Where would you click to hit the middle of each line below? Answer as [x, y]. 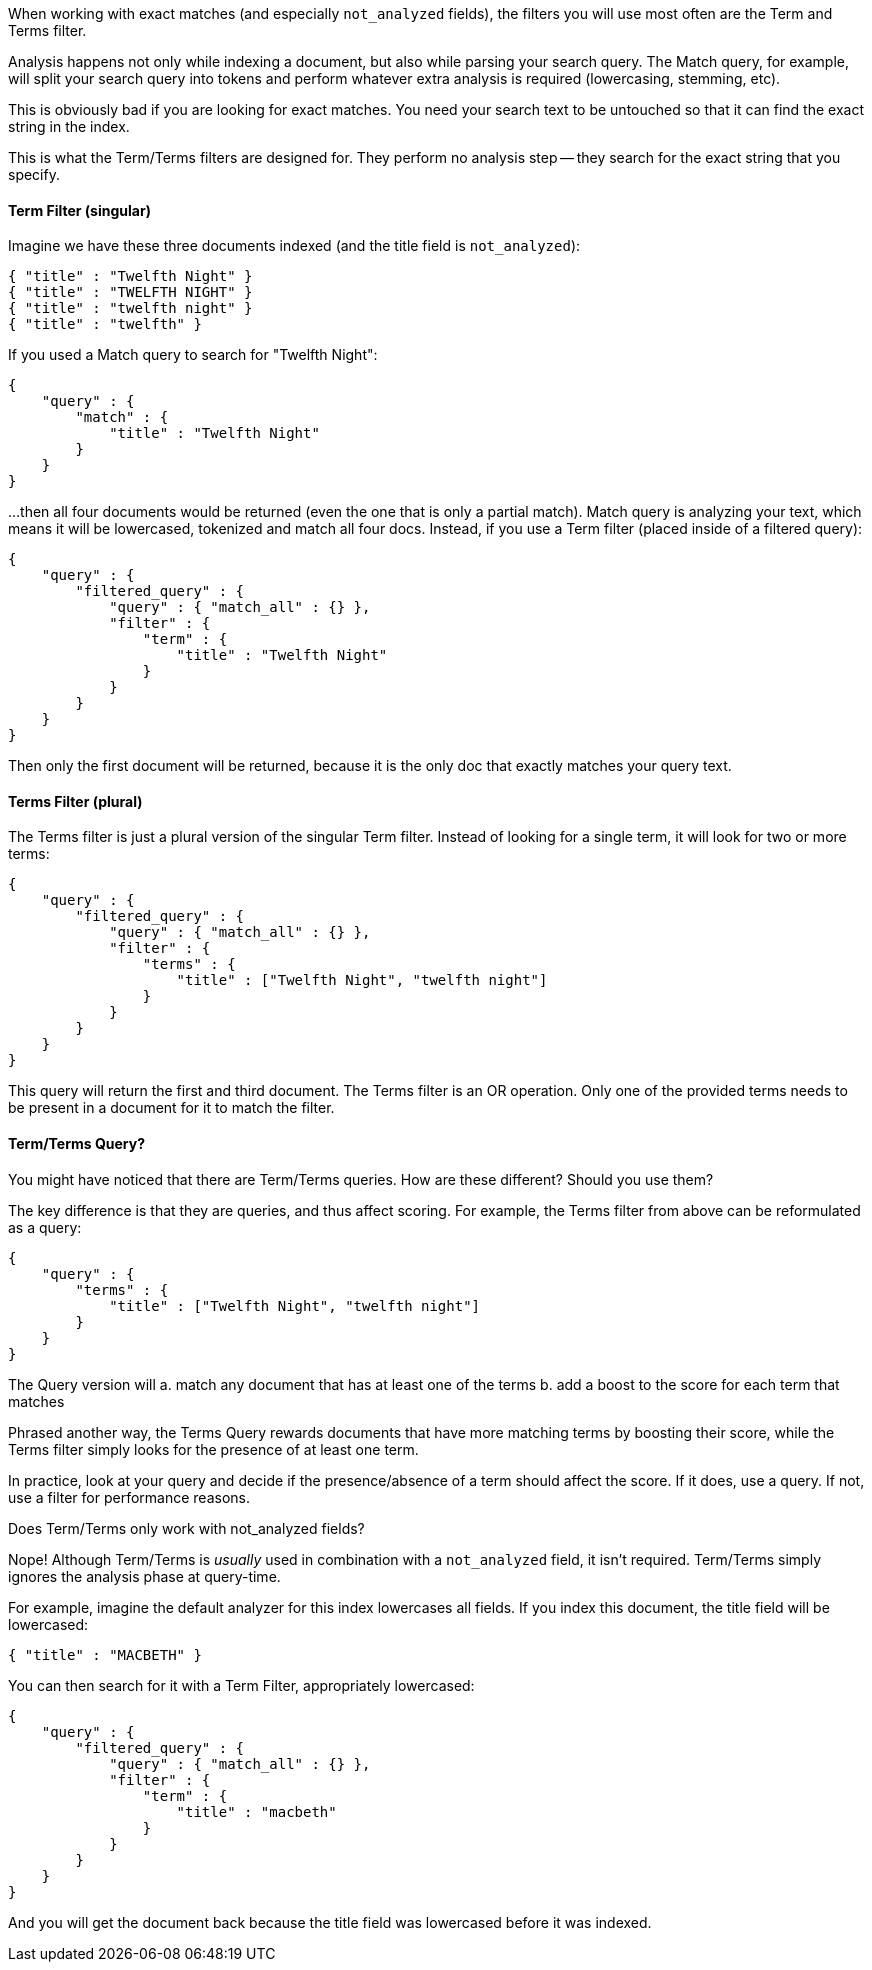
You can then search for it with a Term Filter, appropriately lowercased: [241, 1685]
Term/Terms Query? [77, 1144]
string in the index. [69, 126]
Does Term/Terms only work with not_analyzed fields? [186, 1528]
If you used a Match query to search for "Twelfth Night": [193, 355]
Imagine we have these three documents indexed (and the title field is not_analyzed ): [294, 246]
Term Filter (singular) [79, 210]
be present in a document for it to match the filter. [171, 1108]
